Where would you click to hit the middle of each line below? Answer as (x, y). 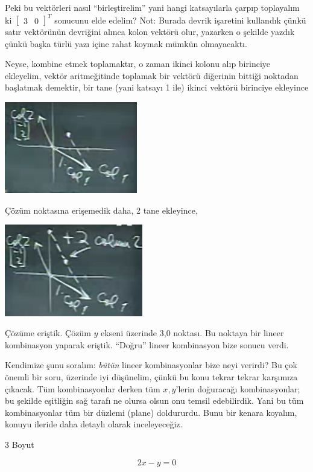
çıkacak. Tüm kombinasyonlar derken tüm (83, 388)
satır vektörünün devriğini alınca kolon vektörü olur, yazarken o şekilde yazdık (150, 32)
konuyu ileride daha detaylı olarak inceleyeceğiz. (94, 424)
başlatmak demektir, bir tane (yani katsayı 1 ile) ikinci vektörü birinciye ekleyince (157, 87)
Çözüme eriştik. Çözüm (48, 333)
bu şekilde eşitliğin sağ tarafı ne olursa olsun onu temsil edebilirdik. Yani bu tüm (154, 400)
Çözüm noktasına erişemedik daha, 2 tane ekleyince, (101, 210)
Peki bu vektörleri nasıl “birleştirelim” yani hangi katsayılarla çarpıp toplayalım (152, 7)
